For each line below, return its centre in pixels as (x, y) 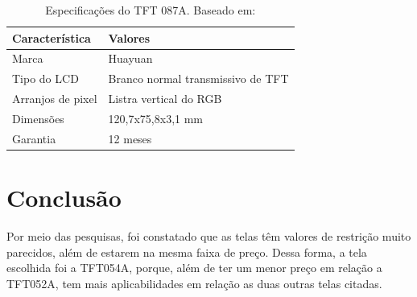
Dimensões (38, 118)
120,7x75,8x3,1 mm (156, 118)
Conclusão (64, 198)
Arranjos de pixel (55, 99)
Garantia (34, 138)
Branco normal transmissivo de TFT (198, 78)
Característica (52, 37)
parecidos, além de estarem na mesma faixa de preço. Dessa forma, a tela (187, 252)
